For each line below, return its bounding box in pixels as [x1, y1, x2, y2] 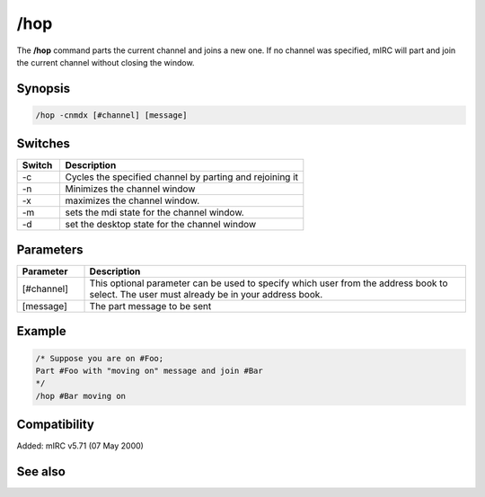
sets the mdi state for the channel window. [65, 207, 244, 219]
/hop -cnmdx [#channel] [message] [35, 110, 188, 120]
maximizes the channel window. [65, 194, 200, 207]
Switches [16, 136, 71, 152]
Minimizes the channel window [65, 182, 196, 195]
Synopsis [16, 81, 71, 96]
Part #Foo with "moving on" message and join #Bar [35, 365, 264, 376]
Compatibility [16, 417, 94, 432]
